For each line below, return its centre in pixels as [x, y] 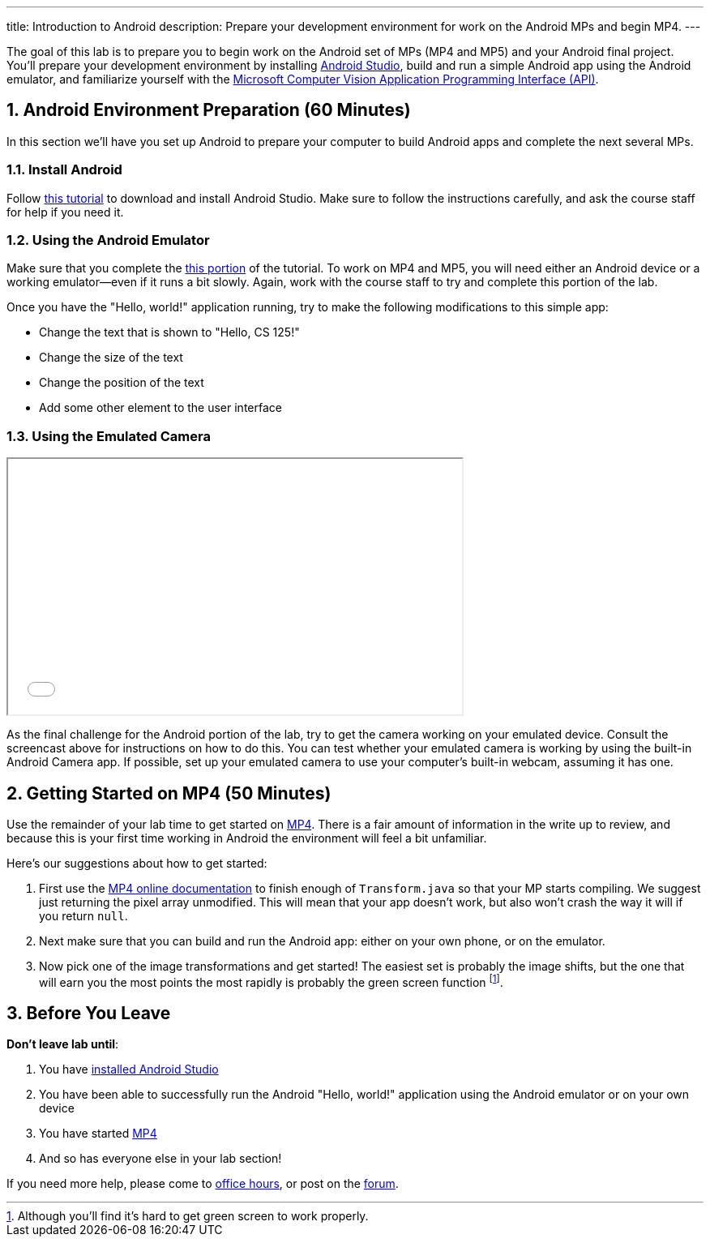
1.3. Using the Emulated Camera [109, 436]
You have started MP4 [98, 1134]
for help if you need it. [65, 212]
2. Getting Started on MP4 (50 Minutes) [169, 793]
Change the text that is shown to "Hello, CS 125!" [169, 332]
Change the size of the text [111, 358]
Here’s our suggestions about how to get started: [137, 863]
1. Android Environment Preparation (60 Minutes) [209, 110]
